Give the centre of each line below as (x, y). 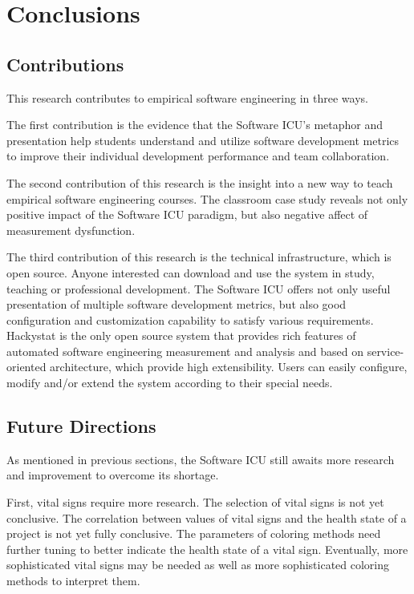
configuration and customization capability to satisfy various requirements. (190, 319)
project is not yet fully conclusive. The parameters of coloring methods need (194, 533)
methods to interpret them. (73, 581)
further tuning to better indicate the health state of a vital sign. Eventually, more (207, 549)
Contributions (65, 64)
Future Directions (81, 426)
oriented (26, 367)
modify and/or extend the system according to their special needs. (170, 383)
